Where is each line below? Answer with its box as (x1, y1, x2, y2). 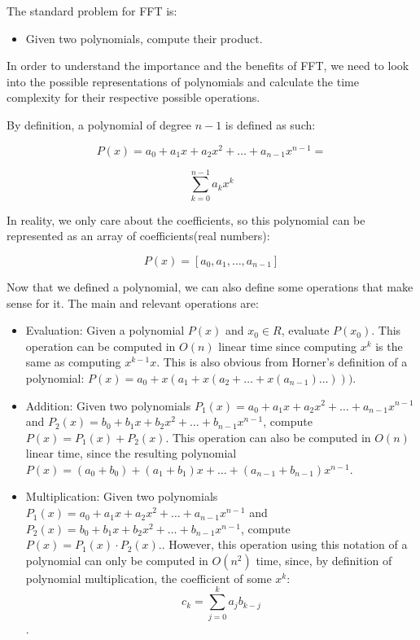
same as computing (25, 353, 121, 370)
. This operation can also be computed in (165, 428, 371, 445)
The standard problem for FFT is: (7, 2, 177, 19)
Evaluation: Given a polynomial (25, 322, 185, 339)
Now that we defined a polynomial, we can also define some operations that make (7, 278, 413, 295)
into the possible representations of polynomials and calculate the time (7, 72, 359, 90)
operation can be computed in (25, 337, 176, 354)
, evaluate (281, 322, 330, 339)
